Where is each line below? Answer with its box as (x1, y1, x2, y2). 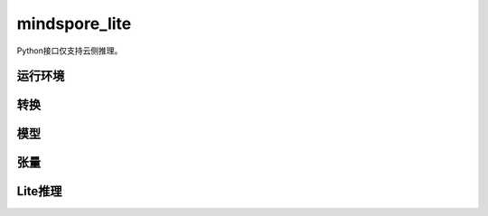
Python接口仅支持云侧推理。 (16, 45, 123, 56)
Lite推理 (16, 183, 62, 199)
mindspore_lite (16, 14, 132, 33)
